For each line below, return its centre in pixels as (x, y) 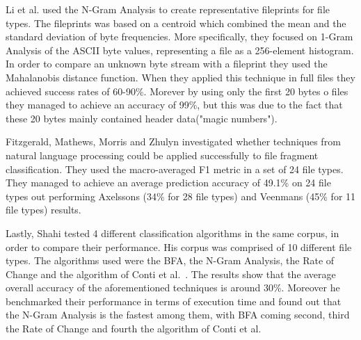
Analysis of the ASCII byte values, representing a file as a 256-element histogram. (180, 50)
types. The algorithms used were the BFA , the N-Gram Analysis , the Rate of (170, 260)
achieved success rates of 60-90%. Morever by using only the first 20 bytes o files (177, 91)
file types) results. (43, 210)
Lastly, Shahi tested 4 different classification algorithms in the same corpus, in (173, 233)
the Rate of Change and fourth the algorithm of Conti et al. (134, 329)
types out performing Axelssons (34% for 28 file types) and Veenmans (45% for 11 (181, 196)
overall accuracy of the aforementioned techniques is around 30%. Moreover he (173, 288)
